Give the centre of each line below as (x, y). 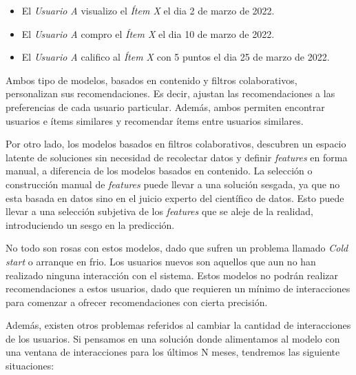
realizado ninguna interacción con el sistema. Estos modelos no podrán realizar (172, 275)
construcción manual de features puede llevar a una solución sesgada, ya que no (173, 184)
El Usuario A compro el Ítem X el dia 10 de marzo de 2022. (148, 33)
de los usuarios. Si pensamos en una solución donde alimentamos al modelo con (173, 338)
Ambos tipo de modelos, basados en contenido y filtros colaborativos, (151, 80)
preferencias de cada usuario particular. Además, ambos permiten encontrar (165, 107)
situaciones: (30, 366)
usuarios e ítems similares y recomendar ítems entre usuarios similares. (155, 120)
